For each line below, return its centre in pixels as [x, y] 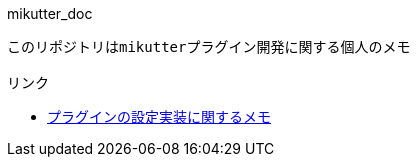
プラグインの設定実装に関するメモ [159, 116]
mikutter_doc [50, 13]
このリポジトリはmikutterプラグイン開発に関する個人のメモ [209, 47]
